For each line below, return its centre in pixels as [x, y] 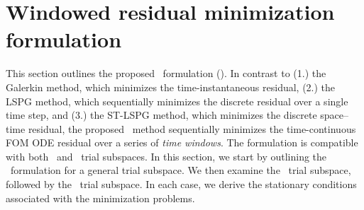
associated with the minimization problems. [100, 198]
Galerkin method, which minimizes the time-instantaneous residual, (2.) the [171, 87]
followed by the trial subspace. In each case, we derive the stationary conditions [181, 184]
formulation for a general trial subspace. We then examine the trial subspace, [181, 170]
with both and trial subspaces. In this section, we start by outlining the [166, 156]
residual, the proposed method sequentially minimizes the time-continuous [192, 128]
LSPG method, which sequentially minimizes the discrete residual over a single [177, 101]
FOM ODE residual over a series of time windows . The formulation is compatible [182, 142]
